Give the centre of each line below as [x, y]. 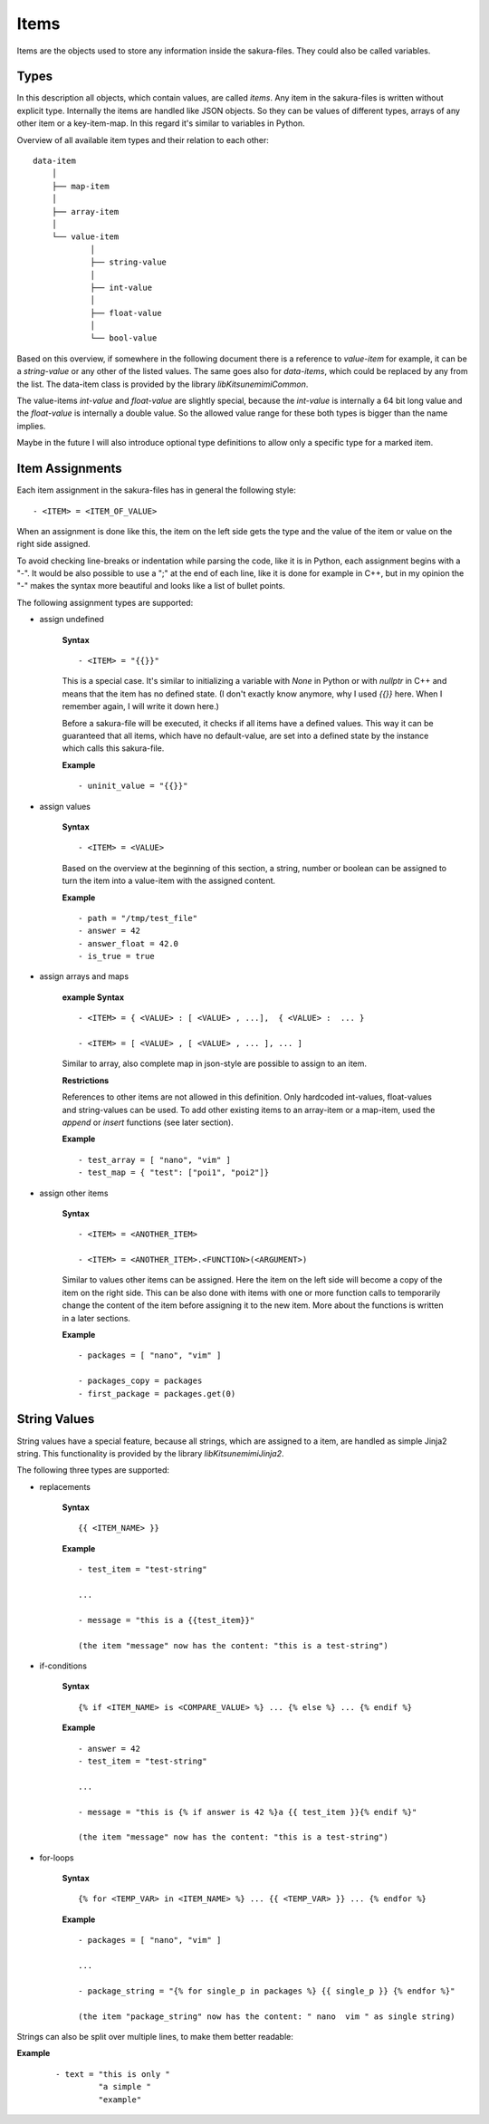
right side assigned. [53, 544]
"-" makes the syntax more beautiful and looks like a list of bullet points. [151, 586]
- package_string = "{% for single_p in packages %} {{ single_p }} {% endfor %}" [267, 1991]
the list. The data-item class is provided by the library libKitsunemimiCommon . [163, 384]
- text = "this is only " [113, 2074]
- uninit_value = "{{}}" [133, 786]
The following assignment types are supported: [105, 602]
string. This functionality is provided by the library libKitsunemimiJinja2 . [150, 1453]
